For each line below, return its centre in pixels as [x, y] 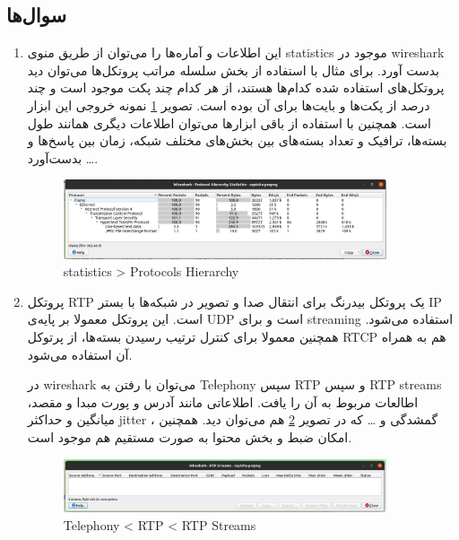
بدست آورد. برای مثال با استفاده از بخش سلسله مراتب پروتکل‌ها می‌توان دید [233, 70]
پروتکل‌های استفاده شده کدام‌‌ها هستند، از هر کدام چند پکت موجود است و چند [236, 87]
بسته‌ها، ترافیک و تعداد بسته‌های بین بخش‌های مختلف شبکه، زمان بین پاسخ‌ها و [237, 140]
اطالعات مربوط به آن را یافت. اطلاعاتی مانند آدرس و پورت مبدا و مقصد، [223, 401]
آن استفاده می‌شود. [80, 354]
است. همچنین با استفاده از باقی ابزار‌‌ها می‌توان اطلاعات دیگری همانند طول [229, 122]
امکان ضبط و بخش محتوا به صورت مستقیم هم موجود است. [190, 436]
